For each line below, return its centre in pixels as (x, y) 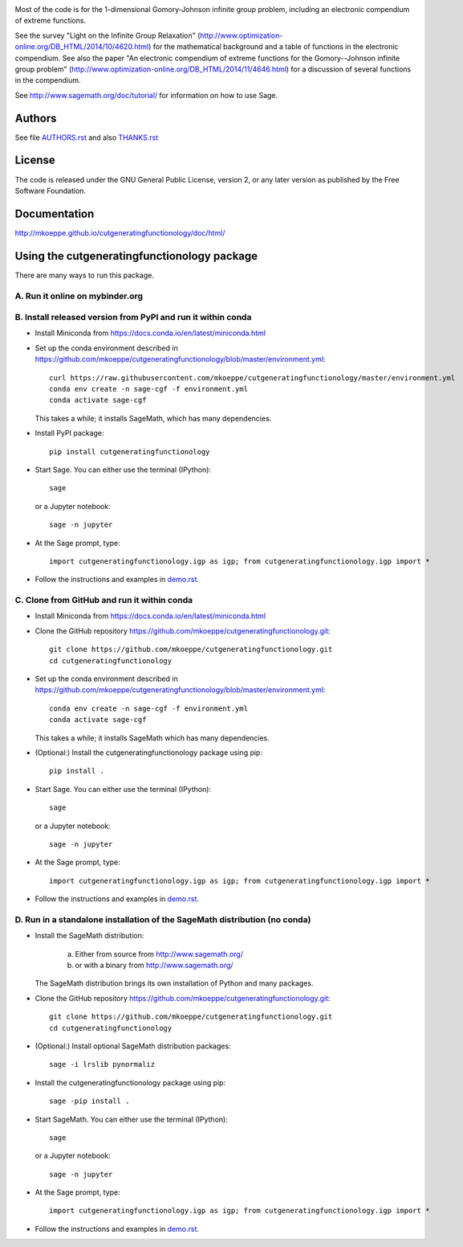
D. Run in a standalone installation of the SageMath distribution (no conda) (163, 919)
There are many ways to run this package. (84, 275)
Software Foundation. (51, 191)
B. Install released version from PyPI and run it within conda (133, 318)
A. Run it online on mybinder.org (79, 296)
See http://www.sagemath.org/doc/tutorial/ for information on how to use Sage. (146, 95)
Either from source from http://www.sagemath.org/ (159, 954)
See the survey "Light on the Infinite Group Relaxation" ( (108, 35)
